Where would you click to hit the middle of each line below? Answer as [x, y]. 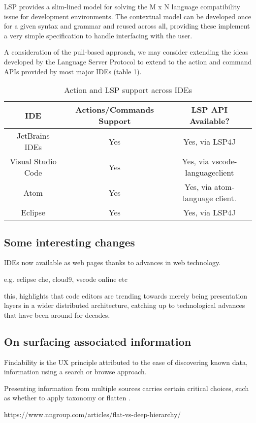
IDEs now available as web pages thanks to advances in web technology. [112, 262]
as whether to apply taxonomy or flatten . [67, 398]
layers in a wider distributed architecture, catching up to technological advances [125, 305]
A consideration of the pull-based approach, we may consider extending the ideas [126, 52]
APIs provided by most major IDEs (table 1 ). [73, 71]
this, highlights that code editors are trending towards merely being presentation [126, 295]
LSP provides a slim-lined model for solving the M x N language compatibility [122, 6]
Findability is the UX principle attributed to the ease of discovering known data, [126, 362]
